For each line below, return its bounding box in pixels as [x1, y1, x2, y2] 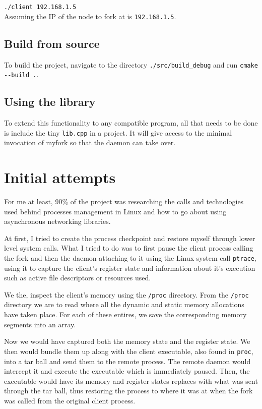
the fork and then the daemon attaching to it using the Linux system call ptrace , [4, 252, 256, 263]
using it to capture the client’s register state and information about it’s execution [4, 262, 255, 273]
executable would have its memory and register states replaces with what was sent [4, 375, 258, 386]
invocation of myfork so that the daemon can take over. [4, 137, 176, 148]
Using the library [4, 94, 96, 109]
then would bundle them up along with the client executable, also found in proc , [4, 345, 253, 356]
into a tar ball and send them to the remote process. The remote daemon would [4, 356, 251, 366]
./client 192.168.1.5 [4, 4, 77, 11]
